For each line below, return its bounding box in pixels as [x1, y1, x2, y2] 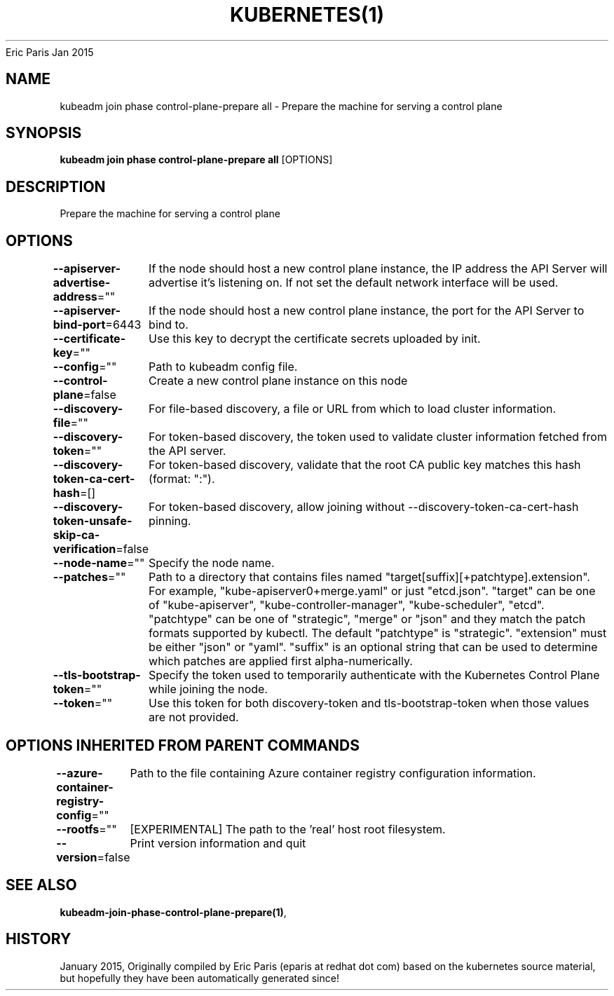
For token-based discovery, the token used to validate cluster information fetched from [149, 430, 607, 444]
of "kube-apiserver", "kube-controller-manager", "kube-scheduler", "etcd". [149, 598, 545, 613]
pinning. [149, 514, 191, 528]
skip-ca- [53, 528, 100, 543]
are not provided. [149, 710, 239, 725]
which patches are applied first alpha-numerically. [149, 654, 413, 669]
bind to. [149, 318, 189, 332]
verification [53, 542, 116, 557]
